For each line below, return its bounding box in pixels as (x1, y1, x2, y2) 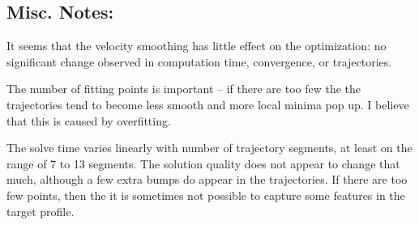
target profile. (6, 202, 75, 219)
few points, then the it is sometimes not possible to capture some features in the (6, 186, 405, 203)
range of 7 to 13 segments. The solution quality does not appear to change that (6, 155, 400, 172)
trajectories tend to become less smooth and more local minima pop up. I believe (6, 96, 409, 112)
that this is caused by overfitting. (6, 112, 171, 129)
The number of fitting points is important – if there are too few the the (6, 80, 361, 97)
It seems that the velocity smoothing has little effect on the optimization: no (6, 37, 387, 54)
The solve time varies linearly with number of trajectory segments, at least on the (6, 139, 413, 156)
